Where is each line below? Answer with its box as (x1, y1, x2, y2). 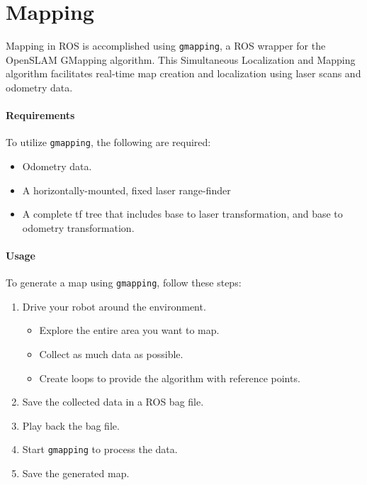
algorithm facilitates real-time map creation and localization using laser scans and (6, 66, 361, 81)
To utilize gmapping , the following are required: (6, 135, 211, 150)
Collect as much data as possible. (39, 347, 183, 362)
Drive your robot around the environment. (22, 299, 206, 313)
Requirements (6, 108, 75, 123)
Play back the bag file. (22, 418, 120, 433)
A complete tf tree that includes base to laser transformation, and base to (22, 206, 343, 221)
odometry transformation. (22, 220, 135, 235)
